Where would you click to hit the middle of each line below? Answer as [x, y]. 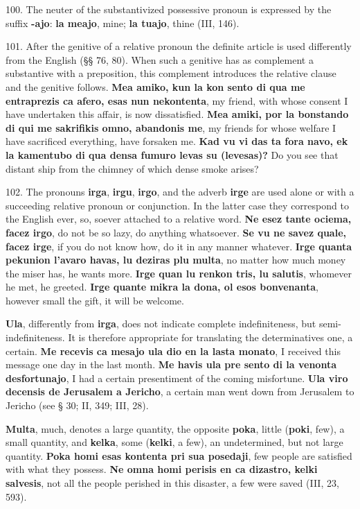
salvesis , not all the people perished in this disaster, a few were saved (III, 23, [172, 483]
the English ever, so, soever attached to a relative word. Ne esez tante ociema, [179, 219]
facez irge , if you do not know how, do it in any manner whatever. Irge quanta [179, 246]
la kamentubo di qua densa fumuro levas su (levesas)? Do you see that [172, 154]
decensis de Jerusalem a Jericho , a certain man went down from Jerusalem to [180, 391]
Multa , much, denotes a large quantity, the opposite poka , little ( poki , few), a [175, 428]
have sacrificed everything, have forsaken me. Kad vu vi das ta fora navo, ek [177, 141]
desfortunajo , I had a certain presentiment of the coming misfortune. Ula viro [177, 378]
